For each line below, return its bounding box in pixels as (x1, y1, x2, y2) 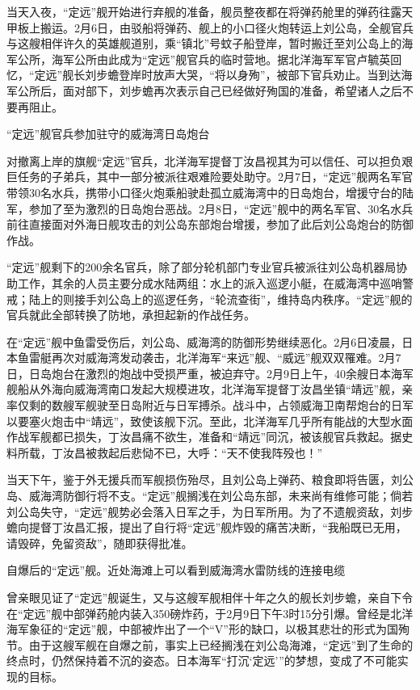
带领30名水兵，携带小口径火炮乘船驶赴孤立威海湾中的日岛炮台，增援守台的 (6, 183, 402, 200)
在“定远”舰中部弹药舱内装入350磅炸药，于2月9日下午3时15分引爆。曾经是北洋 (6, 604, 414, 621)
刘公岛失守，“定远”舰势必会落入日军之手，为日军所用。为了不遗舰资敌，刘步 (6, 503, 414, 520)
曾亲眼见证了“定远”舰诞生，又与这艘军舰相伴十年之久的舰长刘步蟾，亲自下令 (6, 589, 414, 605)
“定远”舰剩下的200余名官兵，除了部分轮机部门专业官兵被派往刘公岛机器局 (6, 259, 397, 276)
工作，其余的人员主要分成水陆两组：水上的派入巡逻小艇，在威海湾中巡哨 (17, 274, 402, 291)
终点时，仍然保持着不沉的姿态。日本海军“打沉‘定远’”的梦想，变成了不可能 (6, 652, 397, 669)
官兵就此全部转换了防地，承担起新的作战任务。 (6, 306, 255, 323)
